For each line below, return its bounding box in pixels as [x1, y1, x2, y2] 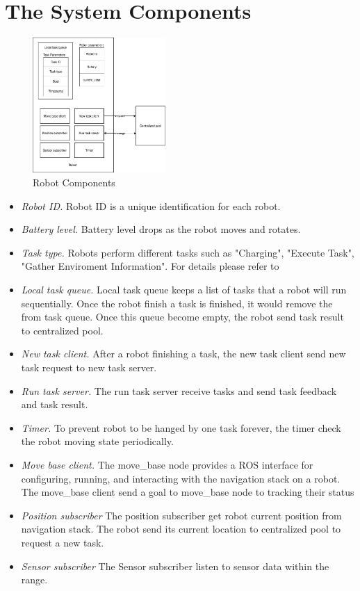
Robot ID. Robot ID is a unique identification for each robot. [21, 198, 281, 213]
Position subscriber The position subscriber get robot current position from [21, 508, 342, 522]
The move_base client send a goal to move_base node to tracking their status [21, 485, 354, 499]
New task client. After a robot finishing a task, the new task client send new [21, 346, 346, 361]
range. [21, 572, 48, 587]
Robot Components [33, 175, 115, 190]
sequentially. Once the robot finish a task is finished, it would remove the [21, 295, 333, 310]
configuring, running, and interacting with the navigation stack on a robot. [21, 471, 341, 485]
